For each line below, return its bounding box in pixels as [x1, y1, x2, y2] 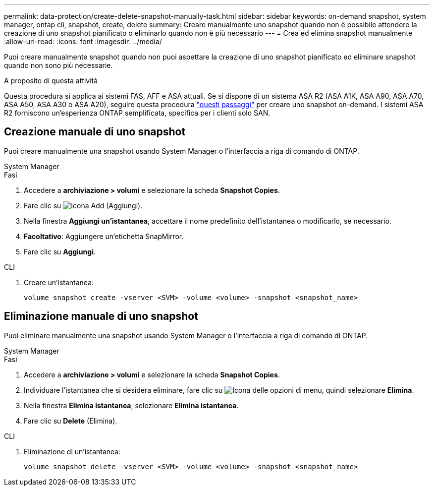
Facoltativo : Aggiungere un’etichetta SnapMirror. [24, 232, 184, 241]
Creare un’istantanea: [24, 278, 94, 287]
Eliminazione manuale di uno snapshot [4, 310, 198, 323]
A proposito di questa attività [4, 76, 98, 85]
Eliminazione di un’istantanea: [24, 447, 121, 456]
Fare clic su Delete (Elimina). [24, 416, 117, 425]
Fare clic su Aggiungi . [24, 247, 96, 256]
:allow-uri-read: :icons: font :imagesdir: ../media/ [4, 37, 162, 46]
